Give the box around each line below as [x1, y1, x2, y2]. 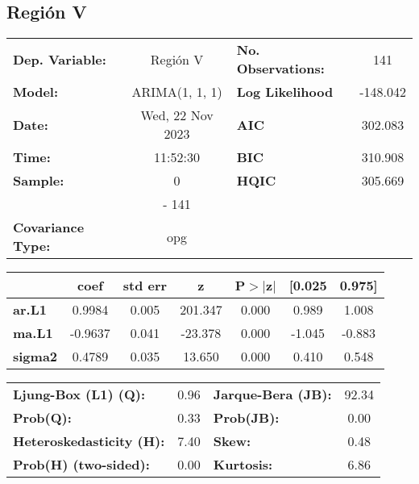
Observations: [236, 59, 325, 78]
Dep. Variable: [13, 49, 106, 69]
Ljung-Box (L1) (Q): [13, 385, 146, 404]
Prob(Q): [13, 408, 72, 428]
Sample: [13, 171, 64, 190]
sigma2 [13, 347, 58, 366]
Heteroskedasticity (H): [13, 432, 165, 451]
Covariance [13, 218, 85, 237]
